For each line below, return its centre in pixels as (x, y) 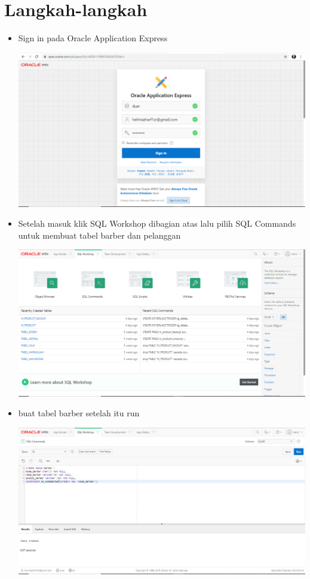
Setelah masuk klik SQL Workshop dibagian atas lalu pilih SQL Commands (157, 223)
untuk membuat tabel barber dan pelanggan (99, 235)
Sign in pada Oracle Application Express (93, 38)
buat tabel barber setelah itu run (79, 413)
